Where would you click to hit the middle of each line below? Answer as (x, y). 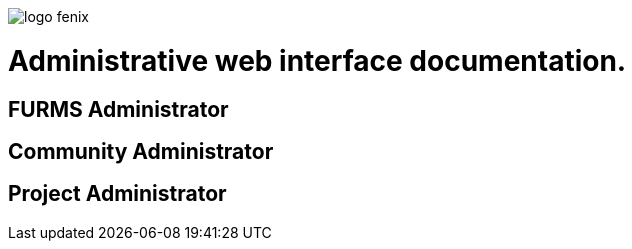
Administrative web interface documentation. (317, 60)
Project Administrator (117, 194)
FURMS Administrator (118, 109)
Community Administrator (141, 151)
